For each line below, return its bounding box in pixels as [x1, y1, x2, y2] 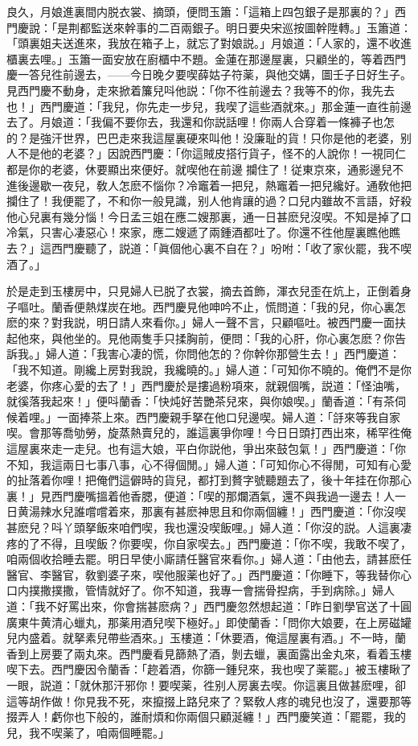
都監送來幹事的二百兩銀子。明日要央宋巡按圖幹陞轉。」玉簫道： [79, 19, 412, 35]
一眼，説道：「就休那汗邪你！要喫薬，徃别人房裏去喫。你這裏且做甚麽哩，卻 [6, 676, 406, 693]
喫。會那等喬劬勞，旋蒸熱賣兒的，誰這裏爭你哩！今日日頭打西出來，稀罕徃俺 [6, 424, 412, 441]
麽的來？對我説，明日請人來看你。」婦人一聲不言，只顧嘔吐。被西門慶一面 [6, 314, 395, 331]
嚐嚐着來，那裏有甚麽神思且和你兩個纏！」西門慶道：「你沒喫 [84, 503, 406, 520]
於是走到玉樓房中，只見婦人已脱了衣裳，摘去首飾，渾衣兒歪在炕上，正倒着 [6, 282, 400, 299]
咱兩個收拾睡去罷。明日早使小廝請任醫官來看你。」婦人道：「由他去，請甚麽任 [6, 550, 412, 567]
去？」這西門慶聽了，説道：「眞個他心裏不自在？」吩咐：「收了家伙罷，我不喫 [6, 239, 412, 256]
